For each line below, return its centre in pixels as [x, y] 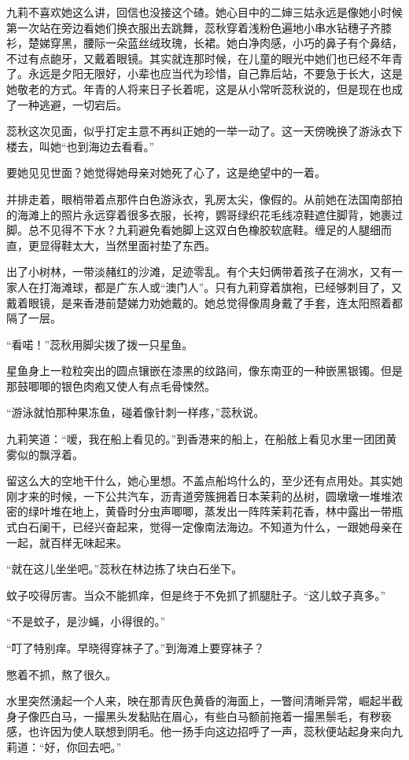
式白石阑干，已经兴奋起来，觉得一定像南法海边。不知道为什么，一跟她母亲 [199, 527]
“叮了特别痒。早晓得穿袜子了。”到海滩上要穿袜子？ [136, 648]
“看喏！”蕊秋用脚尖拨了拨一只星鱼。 [100, 344]
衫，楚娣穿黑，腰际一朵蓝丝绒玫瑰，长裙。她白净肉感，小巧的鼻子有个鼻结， [204, 43]
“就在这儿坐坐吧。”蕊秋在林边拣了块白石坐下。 [125, 569]
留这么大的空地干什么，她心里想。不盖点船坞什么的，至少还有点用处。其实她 [204, 481]
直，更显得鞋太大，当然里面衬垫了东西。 [111, 245]
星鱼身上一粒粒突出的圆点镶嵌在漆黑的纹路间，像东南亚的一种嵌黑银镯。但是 [204, 371]
